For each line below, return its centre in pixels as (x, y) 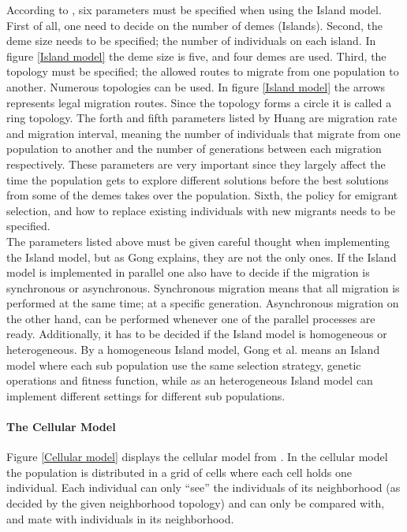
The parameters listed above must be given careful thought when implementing (198, 241)
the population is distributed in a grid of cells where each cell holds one (179, 472)
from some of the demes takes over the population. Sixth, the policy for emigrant (202, 195)
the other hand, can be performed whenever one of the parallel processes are (191, 318)
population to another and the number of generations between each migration (194, 149)
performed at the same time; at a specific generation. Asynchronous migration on (203, 303)
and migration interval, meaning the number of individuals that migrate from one (203, 133)
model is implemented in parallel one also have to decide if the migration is (188, 272)
